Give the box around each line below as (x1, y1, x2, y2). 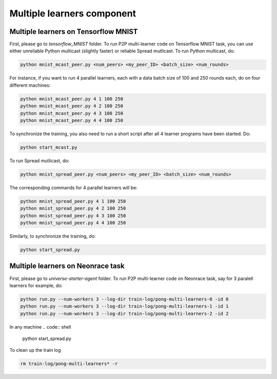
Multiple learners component (9, 8, 136, 19)
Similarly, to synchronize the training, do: (9, 233, 96, 239)
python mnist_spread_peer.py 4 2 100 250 (20, 205, 126, 212)
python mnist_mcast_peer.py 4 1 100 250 (20, 96, 123, 102)
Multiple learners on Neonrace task (9, 262, 125, 271)
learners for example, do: (9, 282, 63, 289)
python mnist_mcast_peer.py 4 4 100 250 (20, 117, 123, 123)
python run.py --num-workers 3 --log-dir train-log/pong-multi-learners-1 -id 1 (20, 304, 229, 309)
